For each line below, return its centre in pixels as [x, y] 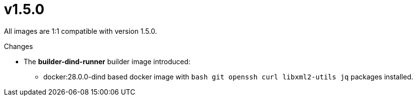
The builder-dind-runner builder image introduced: [107, 61]
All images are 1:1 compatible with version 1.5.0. [81, 31]
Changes [18, 46]
